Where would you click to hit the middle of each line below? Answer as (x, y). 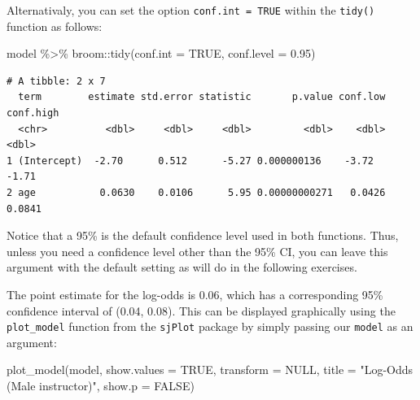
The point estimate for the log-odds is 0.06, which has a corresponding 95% (195, 294)
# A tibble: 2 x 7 (56, 81)
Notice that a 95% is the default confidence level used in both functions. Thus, (203, 235)
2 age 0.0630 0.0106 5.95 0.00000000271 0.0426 (196, 193)
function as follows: (55, 26)
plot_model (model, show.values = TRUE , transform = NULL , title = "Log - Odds (210, 370)
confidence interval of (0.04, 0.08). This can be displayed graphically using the (201, 310)
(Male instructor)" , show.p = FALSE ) (101, 385)
